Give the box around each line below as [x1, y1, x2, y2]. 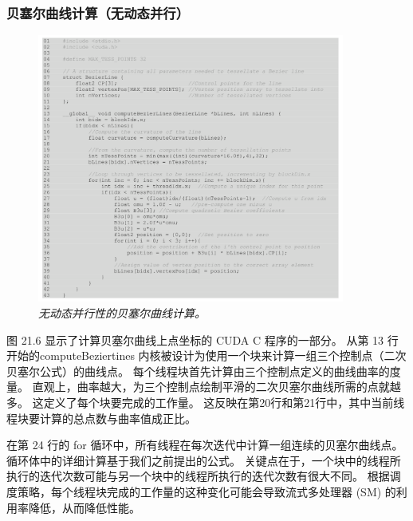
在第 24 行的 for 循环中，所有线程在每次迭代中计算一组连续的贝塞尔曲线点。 [6, 436, 403, 453]
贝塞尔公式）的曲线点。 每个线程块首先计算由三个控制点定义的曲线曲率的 [6, 362, 390, 379]
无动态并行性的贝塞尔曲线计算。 [38, 305, 206, 322]
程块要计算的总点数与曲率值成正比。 [6, 409, 196, 426]
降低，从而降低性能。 [28, 499, 140, 515]
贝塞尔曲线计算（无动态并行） [6, 2, 190, 22]
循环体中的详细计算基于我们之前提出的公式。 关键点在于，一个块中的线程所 [6, 452, 401, 468]
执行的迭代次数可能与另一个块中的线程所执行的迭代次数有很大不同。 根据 [6, 468, 390, 484]
